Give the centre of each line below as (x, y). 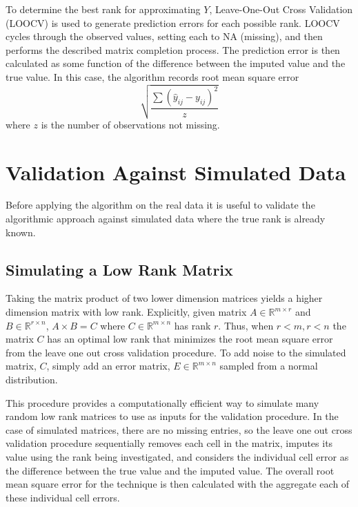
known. (21, 232)
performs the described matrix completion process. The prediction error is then (173, 49)
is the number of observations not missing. (130, 124)
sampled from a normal (269, 366)
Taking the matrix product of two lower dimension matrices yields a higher (164, 298)
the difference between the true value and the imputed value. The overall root (170, 470)
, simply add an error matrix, (108, 366)
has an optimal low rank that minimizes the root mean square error (190, 339)
